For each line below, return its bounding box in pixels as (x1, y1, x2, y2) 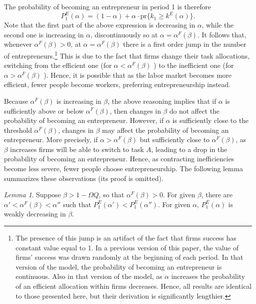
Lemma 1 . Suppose (4, 189, 61, 200)
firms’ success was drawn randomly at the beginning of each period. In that (15, 252, 243, 262)
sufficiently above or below (4, 105, 84, 116)
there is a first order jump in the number (123, 39, 247, 49)
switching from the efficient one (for (4, 60, 112, 70)
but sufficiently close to (139, 134, 210, 145)
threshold (4, 124, 32, 135)
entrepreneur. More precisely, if (4, 134, 98, 145)
